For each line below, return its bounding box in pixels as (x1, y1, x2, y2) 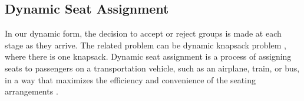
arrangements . (5, 85, 58, 97)
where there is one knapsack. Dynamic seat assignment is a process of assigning (5, 50, 292, 63)
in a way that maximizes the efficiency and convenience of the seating (5, 73, 256, 86)
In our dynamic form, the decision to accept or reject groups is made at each (5, 27, 282, 40)
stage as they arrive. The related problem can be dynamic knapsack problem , (5, 38, 286, 51)
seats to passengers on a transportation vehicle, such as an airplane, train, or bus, (5, 61, 300, 74)
